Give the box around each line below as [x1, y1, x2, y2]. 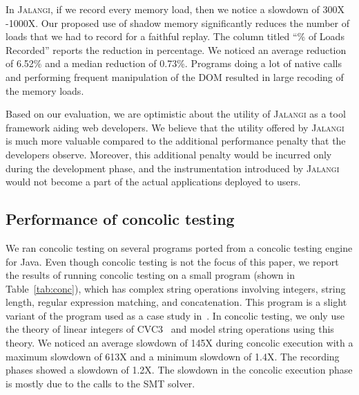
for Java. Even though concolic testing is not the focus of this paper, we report [6, 254, 339, 268]
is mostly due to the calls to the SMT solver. [6, 376, 195, 390]
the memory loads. [6, 83, 84, 98]
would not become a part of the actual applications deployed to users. [6, 174, 301, 189]
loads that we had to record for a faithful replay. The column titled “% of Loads [6, 29, 345, 44]
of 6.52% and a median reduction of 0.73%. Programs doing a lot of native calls [6, 56, 342, 71]
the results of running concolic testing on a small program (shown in [6, 268, 295, 282]
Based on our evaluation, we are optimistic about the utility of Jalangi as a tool [6, 107, 346, 121]
